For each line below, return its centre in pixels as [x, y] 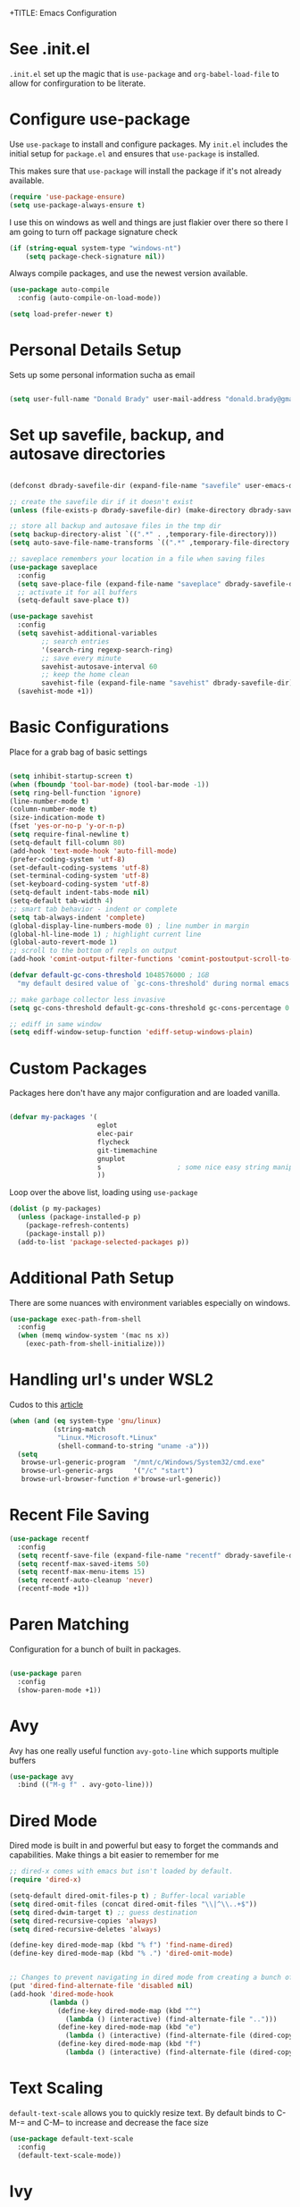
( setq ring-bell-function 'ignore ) [75, 793]
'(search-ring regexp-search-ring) [108, 650]
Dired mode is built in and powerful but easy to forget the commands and [144, 1846]
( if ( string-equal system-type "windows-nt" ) [95, 248]
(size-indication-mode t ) [57, 818]
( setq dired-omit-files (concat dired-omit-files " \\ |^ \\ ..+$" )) [133, 1904]
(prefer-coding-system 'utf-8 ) [67, 859]
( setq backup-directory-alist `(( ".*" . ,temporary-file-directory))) [143, 535]
